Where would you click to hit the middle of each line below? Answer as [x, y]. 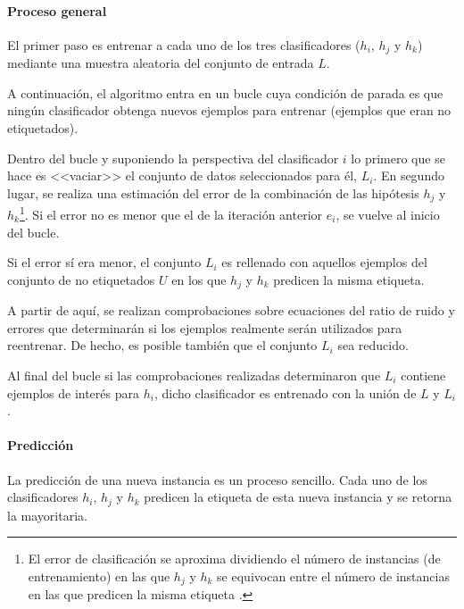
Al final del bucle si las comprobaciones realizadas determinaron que [194, 375]
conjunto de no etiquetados [81, 279]
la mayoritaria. [47, 515]
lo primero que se [398, 158]
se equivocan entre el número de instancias [333, 576]
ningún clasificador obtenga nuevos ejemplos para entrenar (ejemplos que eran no [229, 110]
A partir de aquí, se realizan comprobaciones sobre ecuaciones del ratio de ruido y [231, 310]
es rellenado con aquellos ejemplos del [324, 262]
